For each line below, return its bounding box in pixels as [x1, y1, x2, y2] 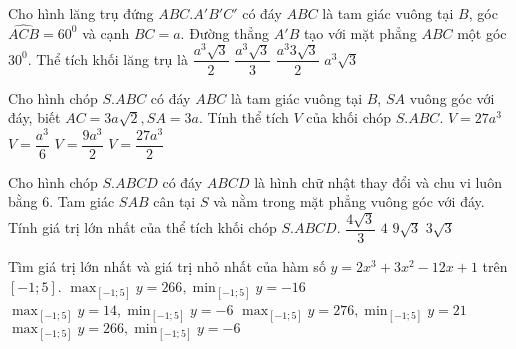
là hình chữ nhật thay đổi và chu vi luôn [254, 171, 502, 192]
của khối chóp [306, 107, 392, 128]
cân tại [153, 191, 196, 212]
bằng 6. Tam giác [8, 191, 115, 212]
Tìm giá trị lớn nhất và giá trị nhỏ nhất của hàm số [8, 255, 326, 276]
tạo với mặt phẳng [303, 22, 417, 43]
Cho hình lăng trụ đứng [8, 3, 154, 23]
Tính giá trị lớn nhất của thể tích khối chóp [8, 217, 277, 238]
